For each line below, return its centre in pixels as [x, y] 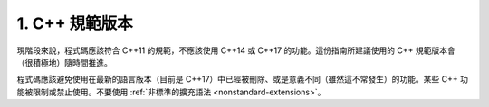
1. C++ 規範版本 [75, 23]
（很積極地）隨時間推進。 [64, 62]
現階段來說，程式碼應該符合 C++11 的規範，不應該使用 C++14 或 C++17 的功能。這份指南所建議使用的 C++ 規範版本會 [236, 50]
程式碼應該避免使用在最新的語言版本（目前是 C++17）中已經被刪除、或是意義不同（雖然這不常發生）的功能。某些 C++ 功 [242, 79]
